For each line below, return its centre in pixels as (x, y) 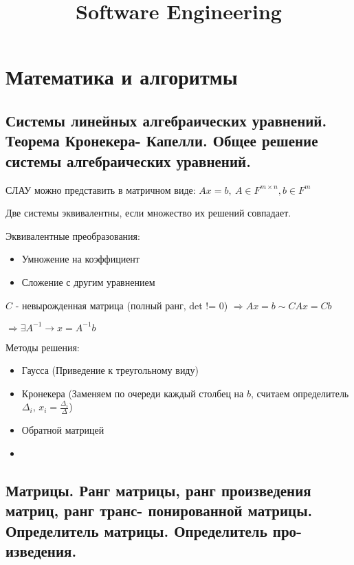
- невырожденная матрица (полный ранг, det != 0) (122, 305)
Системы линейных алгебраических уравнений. (166, 120)
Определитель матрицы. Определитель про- (154, 530)
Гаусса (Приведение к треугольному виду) (110, 370)
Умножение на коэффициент (80, 259)
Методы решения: (43, 347)
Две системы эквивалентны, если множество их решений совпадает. (148, 213)
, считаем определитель (300, 393)
